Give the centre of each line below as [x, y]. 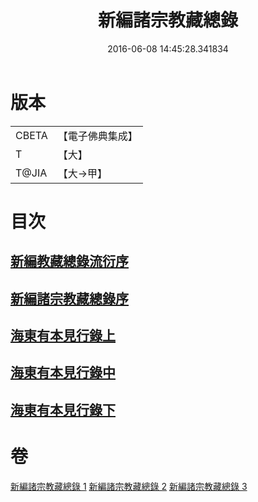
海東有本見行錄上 [63, 336]
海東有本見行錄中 [63, 372]
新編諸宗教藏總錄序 [69, 298]
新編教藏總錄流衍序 [69, 261]
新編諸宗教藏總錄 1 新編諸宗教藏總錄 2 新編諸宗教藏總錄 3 [129, 486]
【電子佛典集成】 [97, 136]
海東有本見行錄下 [63, 409]
